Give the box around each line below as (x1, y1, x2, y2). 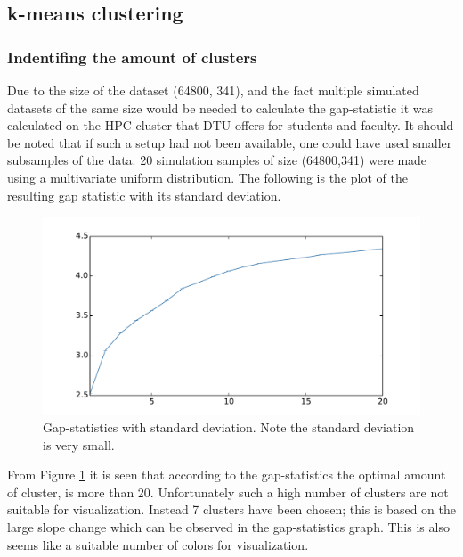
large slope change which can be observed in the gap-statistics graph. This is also (7, 518, 450, 537)
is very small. (43, 435, 115, 454)
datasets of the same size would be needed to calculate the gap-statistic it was (7, 98, 434, 117)
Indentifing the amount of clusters (7, 45, 257, 68)
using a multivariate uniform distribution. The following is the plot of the (7, 168, 408, 186)
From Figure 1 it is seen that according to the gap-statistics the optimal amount (7, 465, 446, 484)
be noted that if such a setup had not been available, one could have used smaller (7, 133, 452, 152)
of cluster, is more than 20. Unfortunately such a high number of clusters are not (7, 482, 449, 501)
